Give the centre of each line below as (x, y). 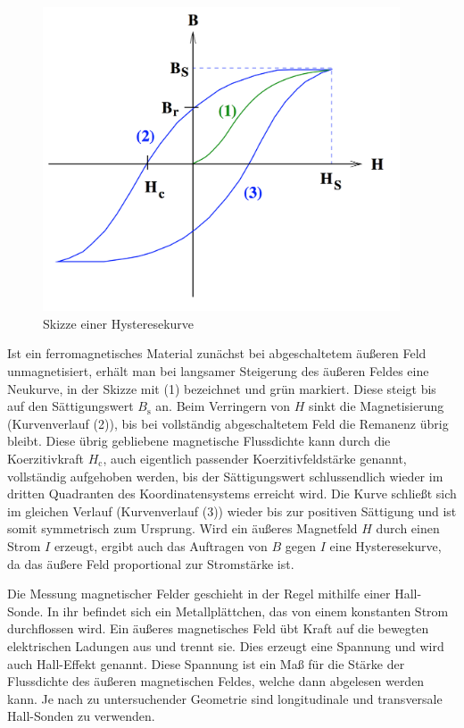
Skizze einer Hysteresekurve (119, 323)
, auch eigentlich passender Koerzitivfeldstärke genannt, (255, 458)
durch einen (408, 528)
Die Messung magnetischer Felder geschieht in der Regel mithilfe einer (199, 594)
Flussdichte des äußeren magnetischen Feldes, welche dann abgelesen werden (216, 681)
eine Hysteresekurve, (385, 545)
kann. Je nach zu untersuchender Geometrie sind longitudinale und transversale (225, 698)
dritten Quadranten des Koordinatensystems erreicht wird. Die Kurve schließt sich (232, 494)
